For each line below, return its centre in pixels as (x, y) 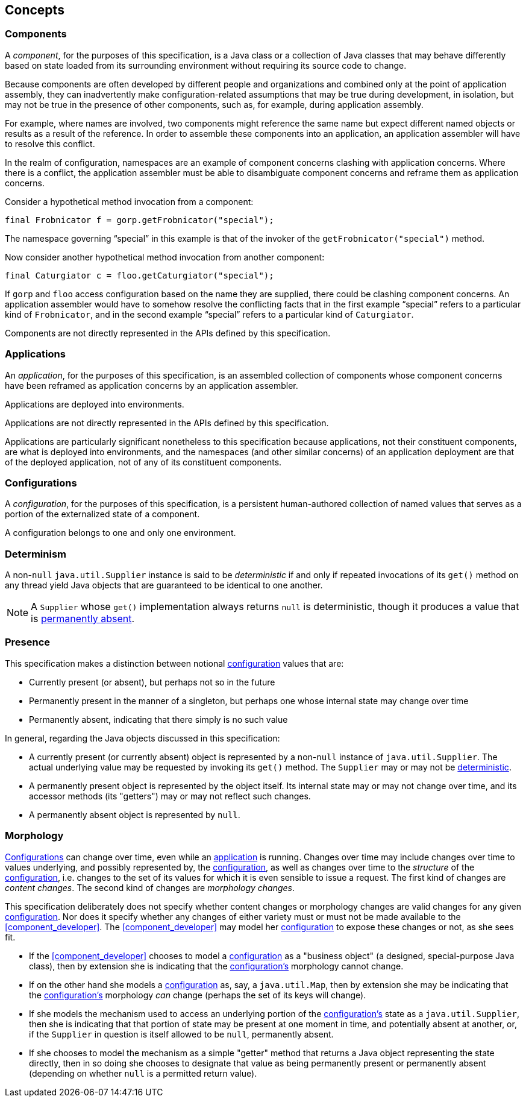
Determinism (36, 554)
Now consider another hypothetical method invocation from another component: (165, 257)
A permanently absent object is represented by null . (135, 814)
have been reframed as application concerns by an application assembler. (152, 385)
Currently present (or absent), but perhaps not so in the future (152, 682)
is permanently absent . (83, 619)
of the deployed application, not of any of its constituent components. (143, 462)
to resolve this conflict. (50, 143)
